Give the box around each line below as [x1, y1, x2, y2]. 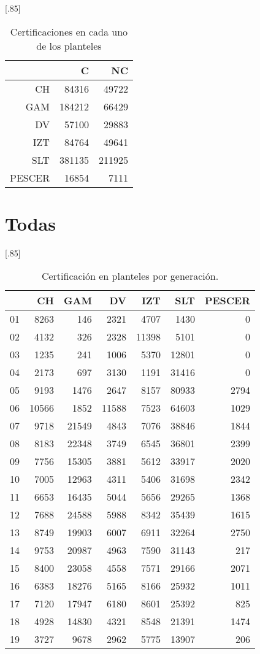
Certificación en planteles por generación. [41, 269, 219, 283]
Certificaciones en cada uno [10, 24, 128, 39]
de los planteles [36, 38, 102, 53]
